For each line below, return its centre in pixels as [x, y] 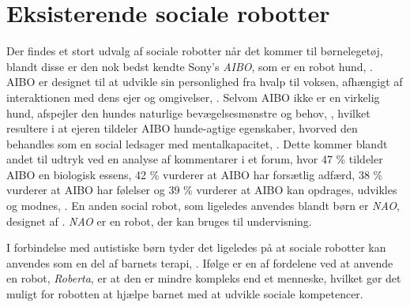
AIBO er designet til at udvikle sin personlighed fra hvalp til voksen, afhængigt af [205, 82]
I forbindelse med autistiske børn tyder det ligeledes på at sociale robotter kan [196, 247]
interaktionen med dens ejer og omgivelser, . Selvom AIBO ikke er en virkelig [193, 97]
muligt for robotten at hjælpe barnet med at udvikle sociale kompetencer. [185, 294]
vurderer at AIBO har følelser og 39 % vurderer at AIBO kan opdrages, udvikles [202, 190]
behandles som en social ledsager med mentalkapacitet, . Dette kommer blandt [197, 143]
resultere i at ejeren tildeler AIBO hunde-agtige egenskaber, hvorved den [182, 128]
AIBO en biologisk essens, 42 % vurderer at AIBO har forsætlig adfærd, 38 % [195, 174]
